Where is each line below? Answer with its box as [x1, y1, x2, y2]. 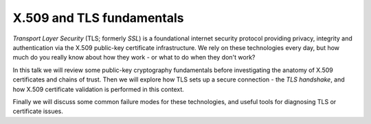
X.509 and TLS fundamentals [12, 10, 184, 25]
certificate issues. [12, 107, 63, 116]
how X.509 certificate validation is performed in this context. [12, 85, 185, 93]
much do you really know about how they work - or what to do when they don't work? [12, 53, 256, 62]
